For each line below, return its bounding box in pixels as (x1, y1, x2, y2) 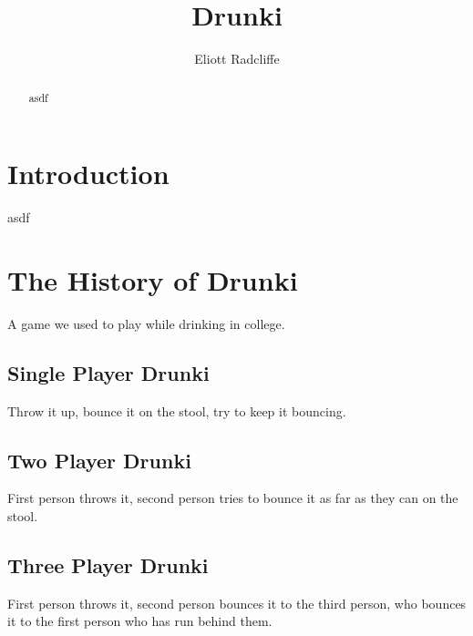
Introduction (7, 155, 170, 192)
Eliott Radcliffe (194, 49, 280, 68)
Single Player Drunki (7, 358, 210, 386)
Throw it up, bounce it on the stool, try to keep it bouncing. (7, 401, 346, 420)
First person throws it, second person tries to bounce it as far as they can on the (7, 488, 458, 508)
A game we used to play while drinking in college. (7, 313, 285, 333)
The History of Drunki (7, 261, 298, 298)
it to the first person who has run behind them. (7, 611, 272, 631)
